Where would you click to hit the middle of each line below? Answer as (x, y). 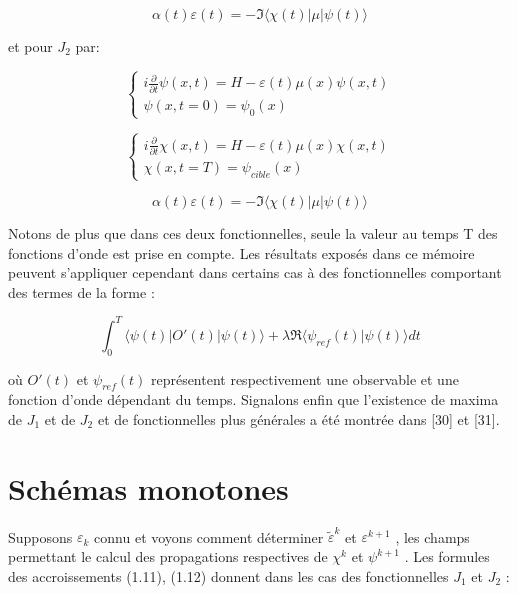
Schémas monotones (148, 487)
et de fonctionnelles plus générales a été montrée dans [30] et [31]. (298, 419)
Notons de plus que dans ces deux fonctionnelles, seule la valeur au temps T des (253, 232)
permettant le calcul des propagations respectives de (168, 556)
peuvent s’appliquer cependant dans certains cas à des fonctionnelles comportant (255, 272)
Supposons (40, 536)
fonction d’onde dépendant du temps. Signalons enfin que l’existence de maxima (253, 399)
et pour (30, 46)
